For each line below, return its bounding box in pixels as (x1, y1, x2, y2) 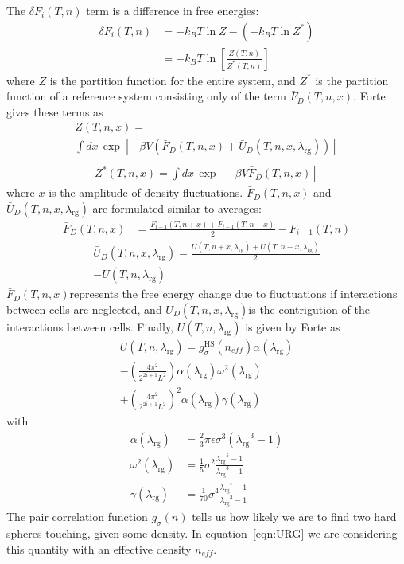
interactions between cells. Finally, (6, 318, 173, 335)
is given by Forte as (245, 318, 340, 335)
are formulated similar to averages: (92, 199, 262, 216)
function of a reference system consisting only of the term (6, 88, 286, 104)
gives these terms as (6, 103, 103, 119)
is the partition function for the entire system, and (49, 72, 296, 88)
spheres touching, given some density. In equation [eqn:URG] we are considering (6, 525, 398, 542)
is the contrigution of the (248, 300, 370, 317)
